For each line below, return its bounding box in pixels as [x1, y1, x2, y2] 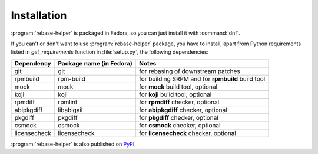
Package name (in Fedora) [58, 59, 132, 67]
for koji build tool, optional [139, 90, 212, 99]
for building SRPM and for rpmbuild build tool [139, 74, 266, 83]
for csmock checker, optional [139, 121, 221, 129]
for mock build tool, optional [139, 83, 218, 91]
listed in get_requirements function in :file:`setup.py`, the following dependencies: [11, 48, 209, 55]
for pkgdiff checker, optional [139, 113, 219, 122]
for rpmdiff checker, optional [139, 98, 220, 106]
